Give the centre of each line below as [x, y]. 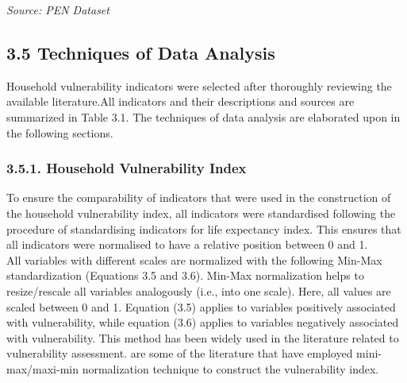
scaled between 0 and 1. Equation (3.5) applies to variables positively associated [201, 306]
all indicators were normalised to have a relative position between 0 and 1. [187, 244]
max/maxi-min [42, 368]
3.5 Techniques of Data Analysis [141, 52]
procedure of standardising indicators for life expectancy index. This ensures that [204, 228]
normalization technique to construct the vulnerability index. [230, 368]
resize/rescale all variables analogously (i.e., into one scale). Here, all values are [199, 290]
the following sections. [60, 132]
